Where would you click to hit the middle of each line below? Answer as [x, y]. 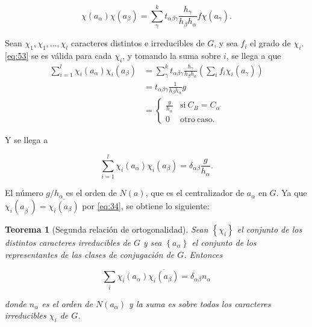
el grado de [270, 43]
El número [24, 193]
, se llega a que [254, 55]
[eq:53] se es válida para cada [58, 55]
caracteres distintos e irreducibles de [138, 43]
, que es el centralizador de [195, 193]
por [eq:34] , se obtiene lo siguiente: [146, 205]
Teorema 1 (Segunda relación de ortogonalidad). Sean [107, 229]
